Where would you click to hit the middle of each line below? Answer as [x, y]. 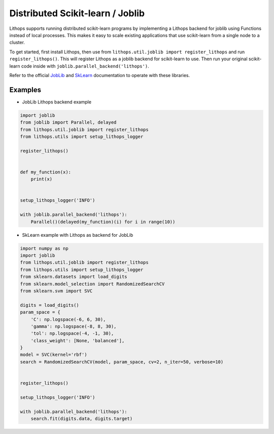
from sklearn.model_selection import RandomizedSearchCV [92, 284]
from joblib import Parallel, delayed [68, 122]
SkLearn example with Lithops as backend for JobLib [78, 235]
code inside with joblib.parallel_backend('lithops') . [85, 66]
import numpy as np [44, 248]
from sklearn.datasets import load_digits [74, 277]
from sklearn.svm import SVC [56, 291]
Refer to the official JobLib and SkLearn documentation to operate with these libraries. [100, 75]
